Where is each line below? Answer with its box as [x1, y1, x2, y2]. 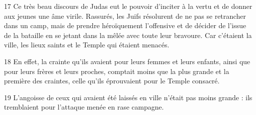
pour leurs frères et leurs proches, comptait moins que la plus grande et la [4, 66, 229, 76]
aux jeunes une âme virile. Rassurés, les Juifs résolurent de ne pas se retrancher [4, 10, 246, 21]
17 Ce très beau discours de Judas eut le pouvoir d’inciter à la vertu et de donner [4, 1, 253, 11]
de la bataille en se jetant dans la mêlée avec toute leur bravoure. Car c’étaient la [4, 30, 252, 40]
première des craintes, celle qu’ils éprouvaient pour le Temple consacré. [4, 76, 220, 86]
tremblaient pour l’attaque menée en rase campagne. [4, 102, 164, 112]
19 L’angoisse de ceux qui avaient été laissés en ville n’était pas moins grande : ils [4, 92, 253, 102]
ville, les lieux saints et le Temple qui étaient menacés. [4, 39, 170, 50]
